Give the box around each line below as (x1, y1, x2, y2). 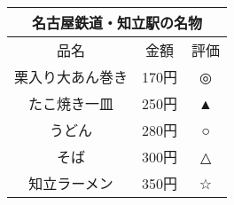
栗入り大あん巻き (14, 67, 129, 87)
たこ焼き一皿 (28, 93, 114, 114)
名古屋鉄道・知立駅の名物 (32, 12, 203, 33)
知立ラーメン (28, 173, 113, 193)
